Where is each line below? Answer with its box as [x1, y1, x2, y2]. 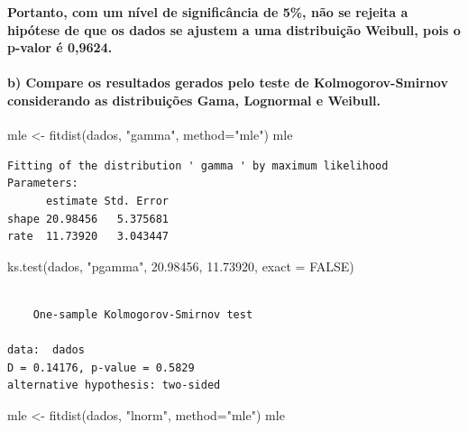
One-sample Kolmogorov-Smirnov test [32, 307, 253, 321]
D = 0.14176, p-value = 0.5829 [7, 361, 195, 374]
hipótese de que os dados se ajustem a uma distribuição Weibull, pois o [7, 20, 461, 39]
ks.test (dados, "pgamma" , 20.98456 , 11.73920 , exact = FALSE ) [7, 256, 354, 275]
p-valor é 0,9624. [7, 38, 113, 57]
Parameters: [7, 177, 78, 190]
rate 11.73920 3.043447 [7, 230, 169, 243]
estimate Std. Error [45, 194, 169, 207]
